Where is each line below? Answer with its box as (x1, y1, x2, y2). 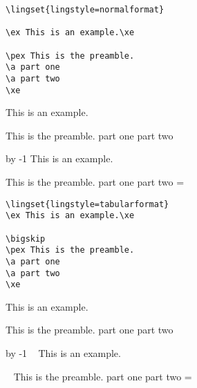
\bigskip (6, 233, 46, 244)
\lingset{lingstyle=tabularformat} (6, 199, 169, 209)
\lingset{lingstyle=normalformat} (6, 5, 165, 14)
